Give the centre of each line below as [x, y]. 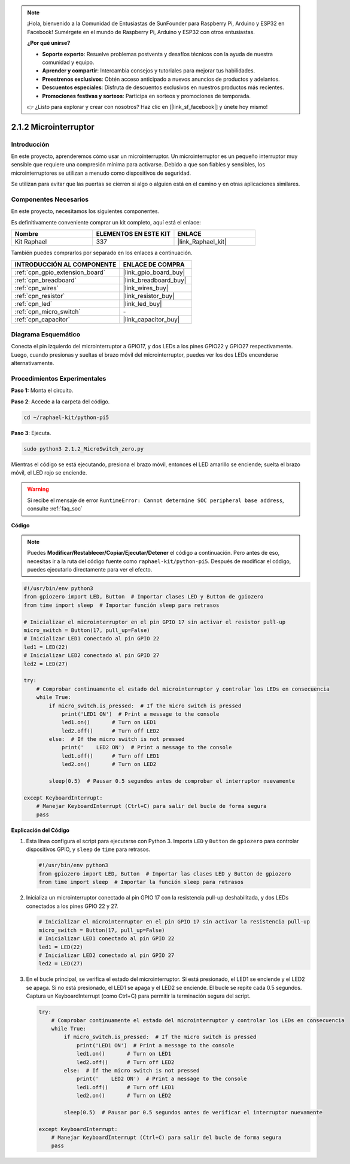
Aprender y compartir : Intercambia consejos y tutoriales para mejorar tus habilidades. [149, 71]
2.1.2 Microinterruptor [53, 127]
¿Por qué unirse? [49, 43]
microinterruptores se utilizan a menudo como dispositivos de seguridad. [101, 173]
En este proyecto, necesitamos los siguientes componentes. [85, 211]
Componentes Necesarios [50, 199]
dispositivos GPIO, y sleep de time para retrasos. [88, 849]
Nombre [27, 234]
